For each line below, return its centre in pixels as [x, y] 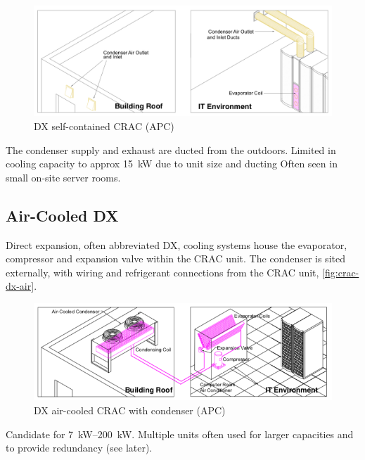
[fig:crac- [341, 272]
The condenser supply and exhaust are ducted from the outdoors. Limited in [171, 149]
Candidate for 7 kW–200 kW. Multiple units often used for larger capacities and [180, 434]
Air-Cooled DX [62, 215]
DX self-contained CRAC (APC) [104, 126]
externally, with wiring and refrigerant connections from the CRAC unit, [162, 272]
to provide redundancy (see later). [79, 448]
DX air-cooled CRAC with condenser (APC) [130, 410]
